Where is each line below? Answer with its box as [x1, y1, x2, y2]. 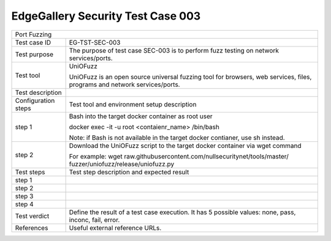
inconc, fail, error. [69, 215, 120, 224]
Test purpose [15, 50, 54, 58]
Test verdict [15, 212, 50, 220]
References [15, 223, 48, 232]
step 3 [15, 191, 34, 200]
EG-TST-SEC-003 [69, 38, 121, 46]
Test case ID [15, 38, 51, 46]
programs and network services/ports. [69, 80, 180, 89]
